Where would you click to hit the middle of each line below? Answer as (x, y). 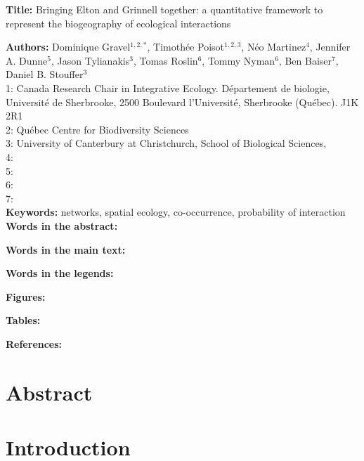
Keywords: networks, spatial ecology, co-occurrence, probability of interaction (176, 212)
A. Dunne (27, 60)
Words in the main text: (66, 249)
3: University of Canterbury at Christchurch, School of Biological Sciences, (166, 143)
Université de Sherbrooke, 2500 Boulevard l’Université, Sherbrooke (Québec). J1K (182, 102)
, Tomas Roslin (165, 60)
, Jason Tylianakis (91, 60)
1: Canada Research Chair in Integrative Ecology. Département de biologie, (168, 87)
